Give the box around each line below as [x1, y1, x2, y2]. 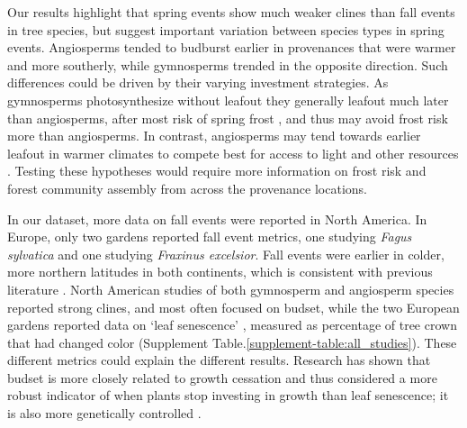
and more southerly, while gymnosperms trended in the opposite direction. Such [7, 55, 448, 74]
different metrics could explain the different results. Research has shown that [7, 351, 431, 369]
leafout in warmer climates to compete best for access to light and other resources [7, 143, 459, 162]
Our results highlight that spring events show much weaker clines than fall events [7, 3, 455, 21]
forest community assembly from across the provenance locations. [7, 178, 367, 197]
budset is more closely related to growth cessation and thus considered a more [7, 368, 437, 387]
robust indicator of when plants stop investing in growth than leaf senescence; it [7, 386, 449, 405]
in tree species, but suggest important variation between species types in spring [7, 20, 445, 39]
